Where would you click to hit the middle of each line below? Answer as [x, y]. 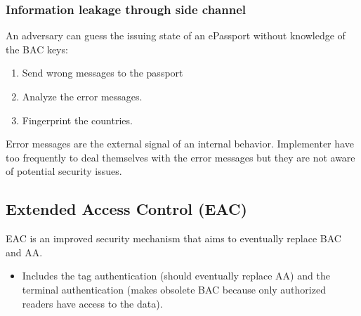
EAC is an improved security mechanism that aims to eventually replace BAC [173, 238]
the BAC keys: [37, 49]
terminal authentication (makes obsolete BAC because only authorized [174, 289]
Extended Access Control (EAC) [126, 209]
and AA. [24, 252]
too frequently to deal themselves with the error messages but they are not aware [180, 157]
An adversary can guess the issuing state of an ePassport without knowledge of [176, 35]
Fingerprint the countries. [77, 120]
